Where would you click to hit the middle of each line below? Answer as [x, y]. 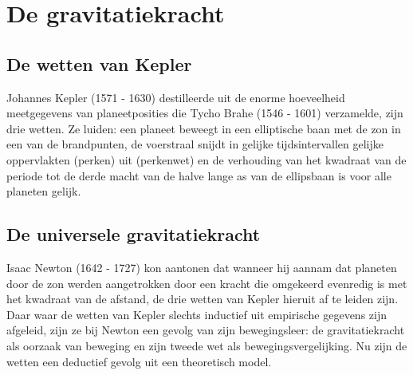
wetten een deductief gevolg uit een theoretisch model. [139, 361]
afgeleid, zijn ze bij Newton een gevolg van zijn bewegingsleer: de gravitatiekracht [206, 330]
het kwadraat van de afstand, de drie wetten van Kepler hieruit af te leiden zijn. [203, 299]
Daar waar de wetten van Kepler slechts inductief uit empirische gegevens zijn [197, 314]
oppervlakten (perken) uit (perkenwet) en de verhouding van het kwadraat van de [206, 159]
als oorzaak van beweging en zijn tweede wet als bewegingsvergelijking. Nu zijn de [207, 345]
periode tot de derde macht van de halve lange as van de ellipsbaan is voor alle [199, 175]
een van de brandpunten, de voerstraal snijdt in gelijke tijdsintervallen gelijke [195, 144]
